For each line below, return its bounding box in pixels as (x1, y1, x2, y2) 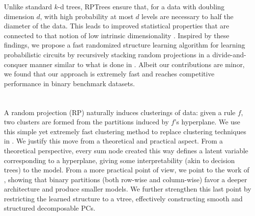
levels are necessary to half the (142, 11, 233, 21)
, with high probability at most (40, 11, 134, 21)
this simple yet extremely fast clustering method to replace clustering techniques (4, 126, 246, 136)
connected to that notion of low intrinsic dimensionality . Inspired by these (4, 30, 229, 40)
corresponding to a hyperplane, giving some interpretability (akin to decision (4, 155, 235, 165)
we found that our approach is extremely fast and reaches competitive (4, 69, 215, 79)
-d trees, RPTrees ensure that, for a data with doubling (57, 1, 225, 11)
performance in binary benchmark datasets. (4, 78, 135, 88)
